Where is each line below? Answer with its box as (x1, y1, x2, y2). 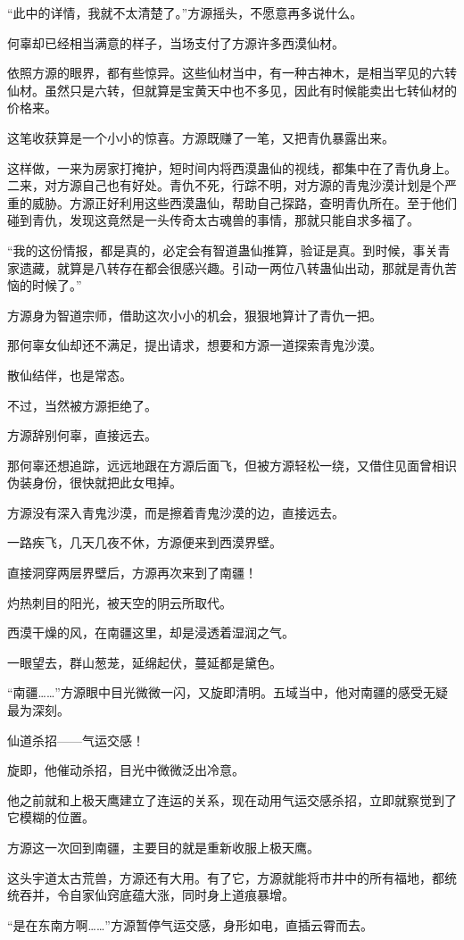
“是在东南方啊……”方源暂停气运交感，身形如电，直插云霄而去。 (7, 915, 373, 934)
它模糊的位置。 (7, 808, 95, 827)
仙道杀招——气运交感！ (7, 730, 145, 749)
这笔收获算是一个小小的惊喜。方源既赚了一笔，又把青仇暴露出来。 (7, 128, 394, 146)
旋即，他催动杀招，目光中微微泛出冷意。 (7, 761, 244, 779)
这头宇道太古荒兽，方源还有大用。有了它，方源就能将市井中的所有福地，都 (7, 868, 444, 886)
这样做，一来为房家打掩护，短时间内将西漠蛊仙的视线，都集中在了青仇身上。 (7, 158, 457, 177)
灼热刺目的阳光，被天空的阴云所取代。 (7, 593, 232, 611)
